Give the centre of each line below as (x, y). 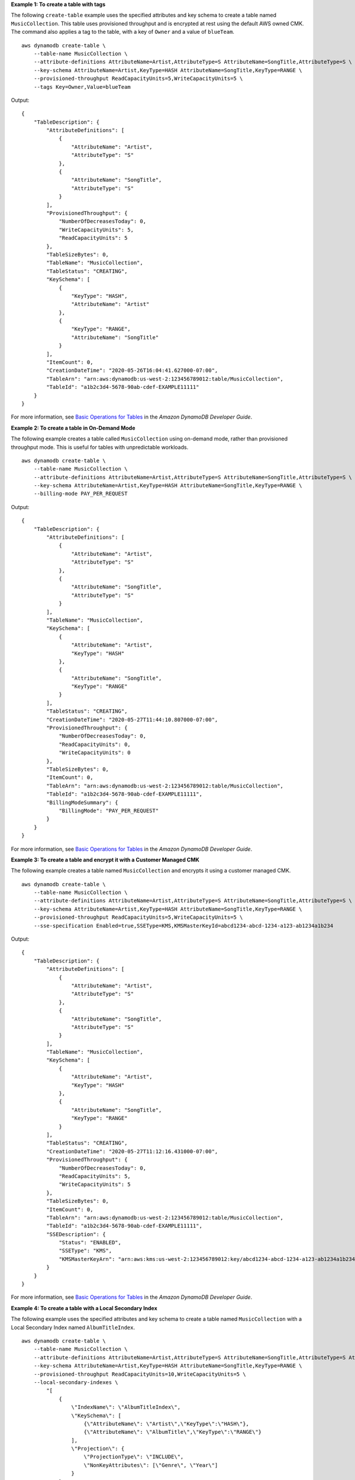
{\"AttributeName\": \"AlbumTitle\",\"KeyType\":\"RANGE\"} (173, 1432)
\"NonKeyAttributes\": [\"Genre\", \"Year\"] (151, 1465)
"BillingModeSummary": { (82, 802)
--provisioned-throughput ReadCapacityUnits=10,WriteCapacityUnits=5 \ (140, 1374)
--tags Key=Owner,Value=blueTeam (82, 87)
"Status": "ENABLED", (90, 1243)
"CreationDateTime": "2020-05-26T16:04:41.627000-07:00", (132, 371)
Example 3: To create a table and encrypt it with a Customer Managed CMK (105, 860)
